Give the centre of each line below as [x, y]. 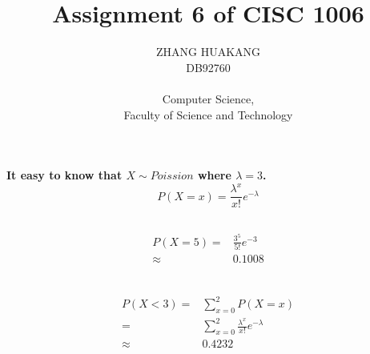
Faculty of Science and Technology [208, 114]
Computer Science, [208, 98]
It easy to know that [64, 175]
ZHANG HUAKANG [208, 52]
